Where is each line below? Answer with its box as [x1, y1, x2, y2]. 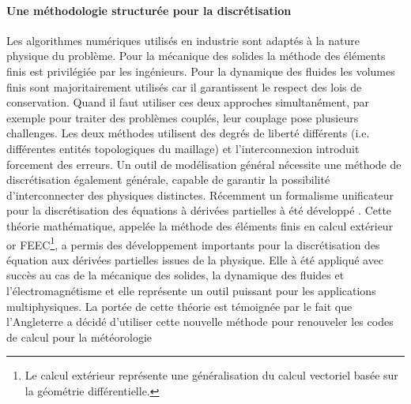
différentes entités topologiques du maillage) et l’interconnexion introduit [6, 140, 360, 156]
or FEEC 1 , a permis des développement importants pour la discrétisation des [6, 234, 380, 252]
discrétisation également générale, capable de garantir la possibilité [6, 171, 330, 188]
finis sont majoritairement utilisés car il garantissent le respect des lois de [6, 78, 362, 95]
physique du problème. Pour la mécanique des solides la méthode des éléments [6, 47, 386, 64]
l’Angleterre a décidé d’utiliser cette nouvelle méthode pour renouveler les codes [6, 313, 394, 330]
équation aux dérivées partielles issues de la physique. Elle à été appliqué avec [6, 251, 384, 267]
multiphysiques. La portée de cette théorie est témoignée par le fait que [6, 297, 353, 314]
